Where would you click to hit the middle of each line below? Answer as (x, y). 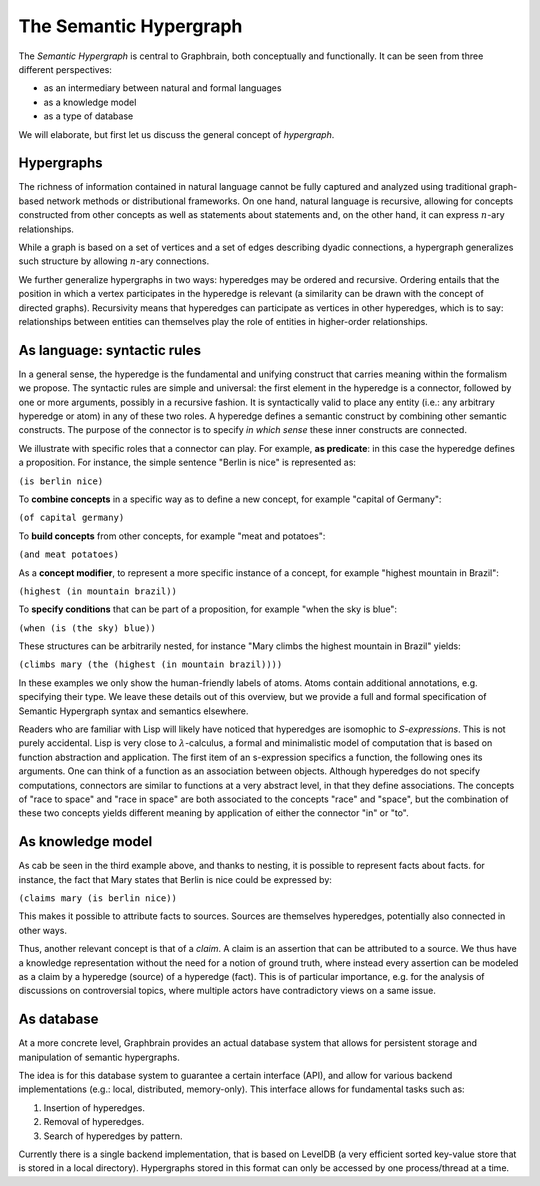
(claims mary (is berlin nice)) (97, 898)
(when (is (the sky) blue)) (87, 628)
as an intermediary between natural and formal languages (162, 88)
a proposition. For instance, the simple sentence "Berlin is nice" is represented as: (187, 462)
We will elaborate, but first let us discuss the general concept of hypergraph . (176, 134)
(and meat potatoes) (69, 554)
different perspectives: (65, 69)
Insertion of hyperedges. (94, 1107)
